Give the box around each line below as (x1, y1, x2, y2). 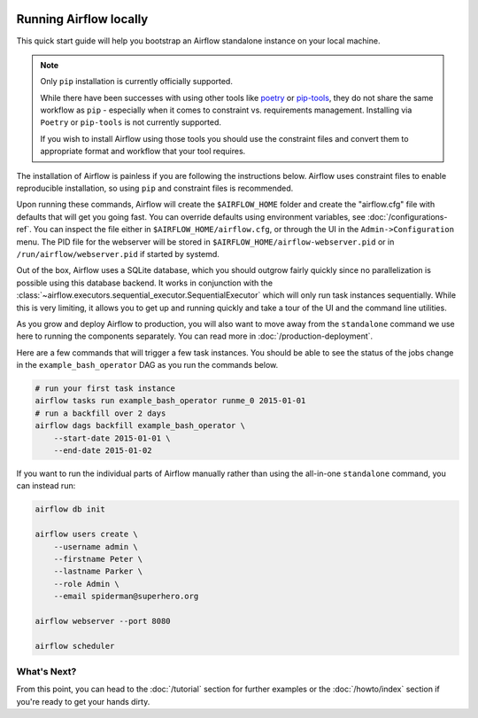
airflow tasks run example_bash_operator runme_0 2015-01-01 (35, 395, 306, 406)
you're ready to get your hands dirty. (16, 696, 150, 706)
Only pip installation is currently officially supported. (40, 76, 234, 87)
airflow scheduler (35, 641, 115, 651)
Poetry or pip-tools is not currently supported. (40, 117, 221, 128)
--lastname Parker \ (53, 566, 143, 576)
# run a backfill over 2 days (35, 408, 166, 418)
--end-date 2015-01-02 (53, 446, 152, 456)
